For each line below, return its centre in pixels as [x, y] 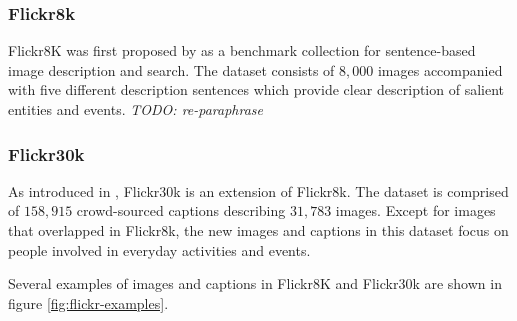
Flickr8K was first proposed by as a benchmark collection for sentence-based [242, 50]
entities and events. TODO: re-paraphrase [136, 109]
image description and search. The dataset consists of [171, 69]
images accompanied [440, 69]
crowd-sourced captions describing [181, 210]
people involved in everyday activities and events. [159, 249]
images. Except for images [415, 210]
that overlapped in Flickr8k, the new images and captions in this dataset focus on [258, 230]
